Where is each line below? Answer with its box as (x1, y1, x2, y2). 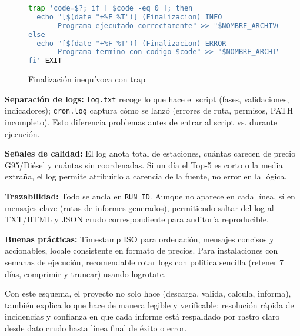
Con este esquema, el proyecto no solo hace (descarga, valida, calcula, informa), (5, 287, 291, 300)
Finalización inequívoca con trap (28, 73, 145, 85)
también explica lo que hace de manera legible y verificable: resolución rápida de (5, 298, 294, 311)
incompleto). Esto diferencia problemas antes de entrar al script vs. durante (5, 116, 278, 128)
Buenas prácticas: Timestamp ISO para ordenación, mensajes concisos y (5, 232, 274, 245)
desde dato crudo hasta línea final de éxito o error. (5, 322, 187, 334)
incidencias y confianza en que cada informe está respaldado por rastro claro (5, 310, 280, 322)
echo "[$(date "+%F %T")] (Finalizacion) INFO (36, 12, 222, 21)
